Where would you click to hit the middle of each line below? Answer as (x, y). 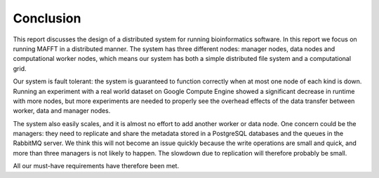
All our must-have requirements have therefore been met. (96, 166)
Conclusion (47, 18)
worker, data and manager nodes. (62, 111)
